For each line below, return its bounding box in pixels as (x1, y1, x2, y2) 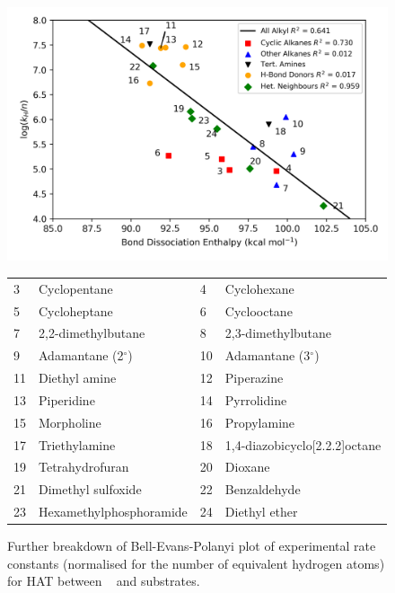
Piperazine (224, 368, 284, 387)
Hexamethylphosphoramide (39, 502, 188, 521)
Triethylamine (39, 435, 116, 454)
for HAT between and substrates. (7, 571, 200, 590)
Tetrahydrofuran (39, 457, 129, 476)
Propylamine (224, 412, 295, 431)
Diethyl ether (224, 502, 298, 521)
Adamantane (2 (39, 346, 124, 365)
